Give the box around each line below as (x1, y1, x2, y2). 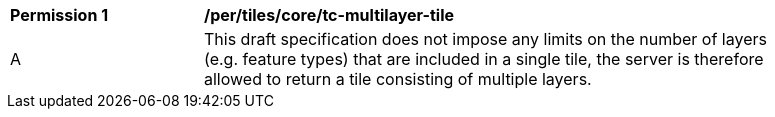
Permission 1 (10, 5, 109, 25)
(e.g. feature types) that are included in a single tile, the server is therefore (204, 49, 764, 69)
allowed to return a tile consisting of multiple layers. (204, 69, 592, 89)
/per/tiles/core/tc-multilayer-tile (204, 5, 455, 25)
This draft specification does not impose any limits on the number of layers (204, 29, 767, 49)
